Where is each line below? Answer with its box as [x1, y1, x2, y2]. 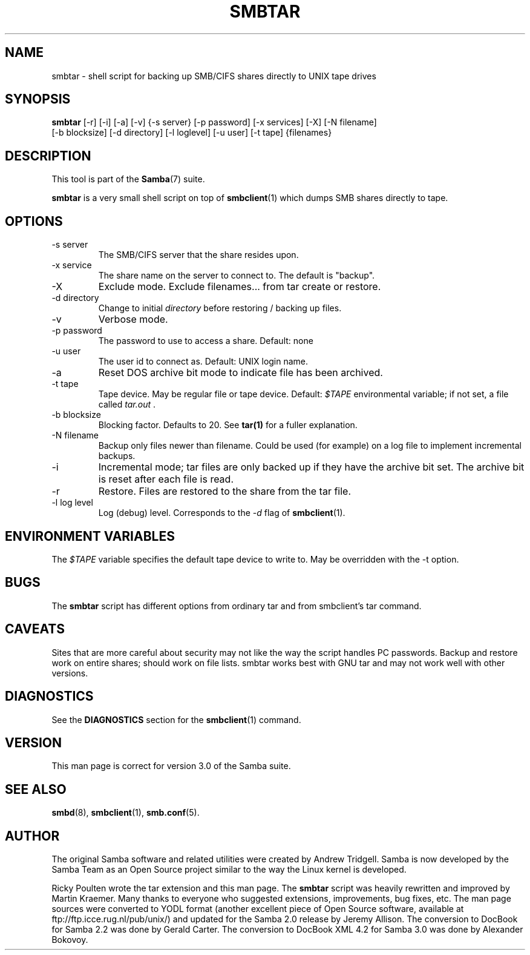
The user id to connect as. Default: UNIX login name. [98, 356, 309, 367]
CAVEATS [5, 621, 65, 637]
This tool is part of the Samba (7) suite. [51, 174, 205, 185]
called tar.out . [98, 399, 155, 410]
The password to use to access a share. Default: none [98, 335, 313, 346]
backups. [98, 451, 136, 461]
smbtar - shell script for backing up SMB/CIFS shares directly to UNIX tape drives [51, 70, 376, 81]
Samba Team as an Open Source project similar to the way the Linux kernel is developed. [51, 864, 407, 875]
